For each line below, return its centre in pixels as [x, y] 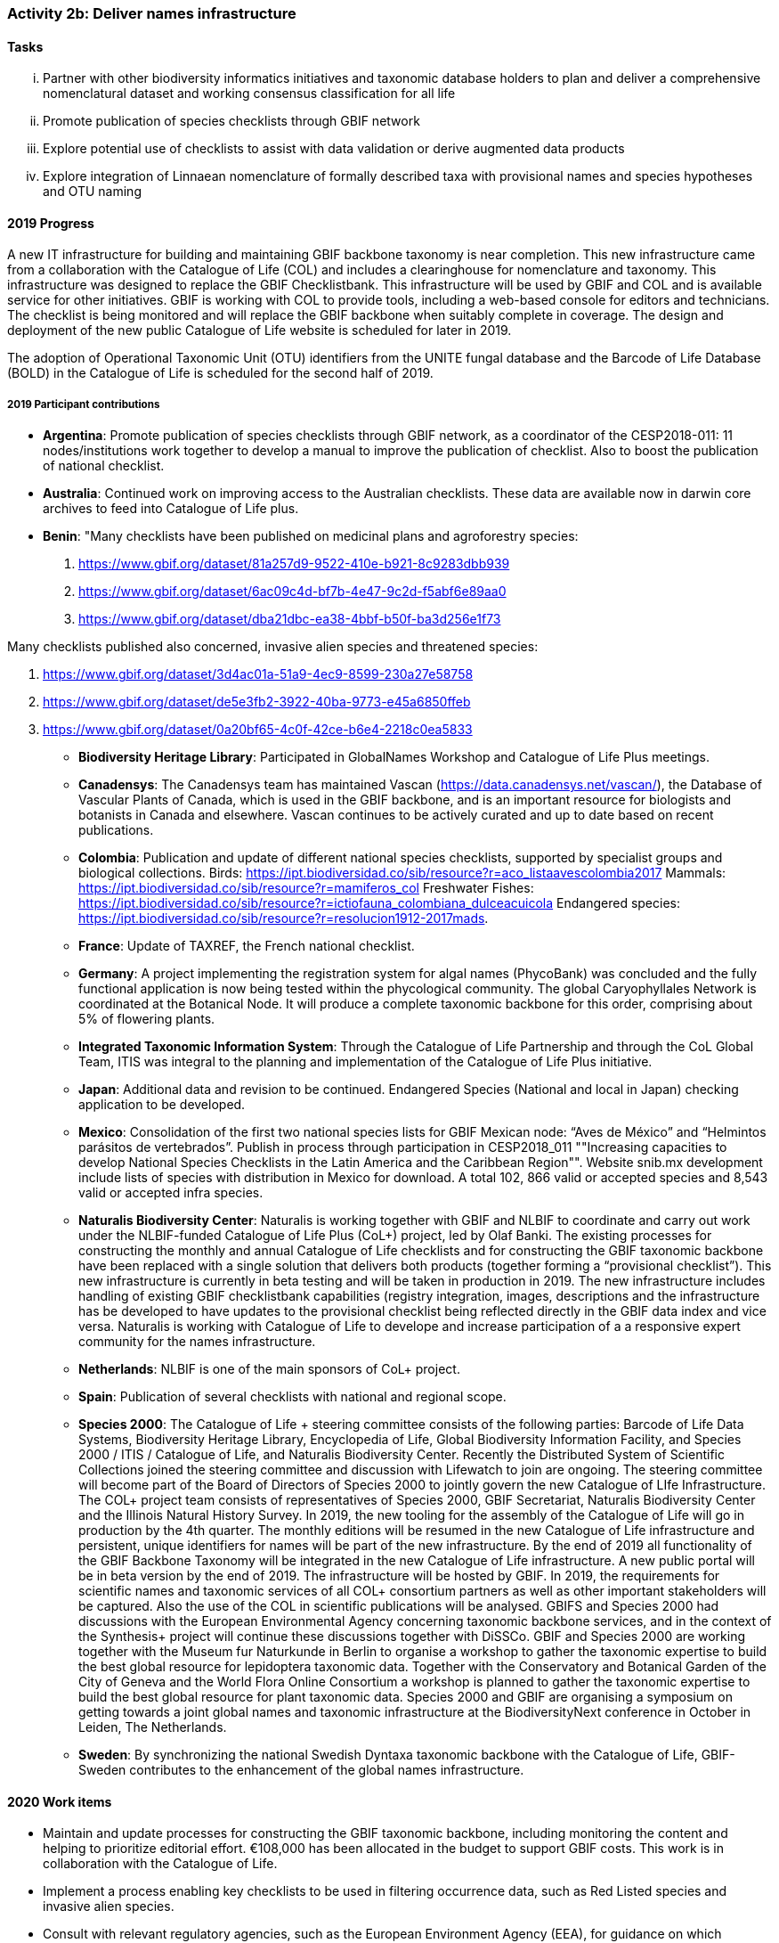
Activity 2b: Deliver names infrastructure [152, 13]
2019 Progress [51, 223]
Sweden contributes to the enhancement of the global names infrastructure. [301, 1770]
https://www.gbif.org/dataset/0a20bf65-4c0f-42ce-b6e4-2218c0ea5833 [258, 730]
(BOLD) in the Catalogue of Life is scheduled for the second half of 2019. [220, 373]
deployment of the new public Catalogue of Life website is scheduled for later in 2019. [260, 331]
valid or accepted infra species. [171, 1193]
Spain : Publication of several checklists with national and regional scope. [292, 1397]
